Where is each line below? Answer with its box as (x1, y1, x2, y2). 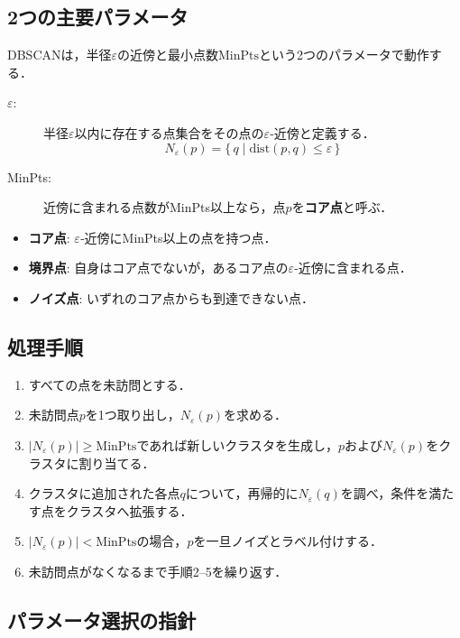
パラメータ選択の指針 (7, 606, 197, 633)
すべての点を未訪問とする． (28, 374, 191, 393)
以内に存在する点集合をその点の (74, 123, 264, 142)
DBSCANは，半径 (7, 45, 112, 64)
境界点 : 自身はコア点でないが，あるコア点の (28, 258, 289, 277)
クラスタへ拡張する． (66, 501, 193, 520)
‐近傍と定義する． (270, 123, 375, 142)
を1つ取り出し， (85, 405, 180, 424)
